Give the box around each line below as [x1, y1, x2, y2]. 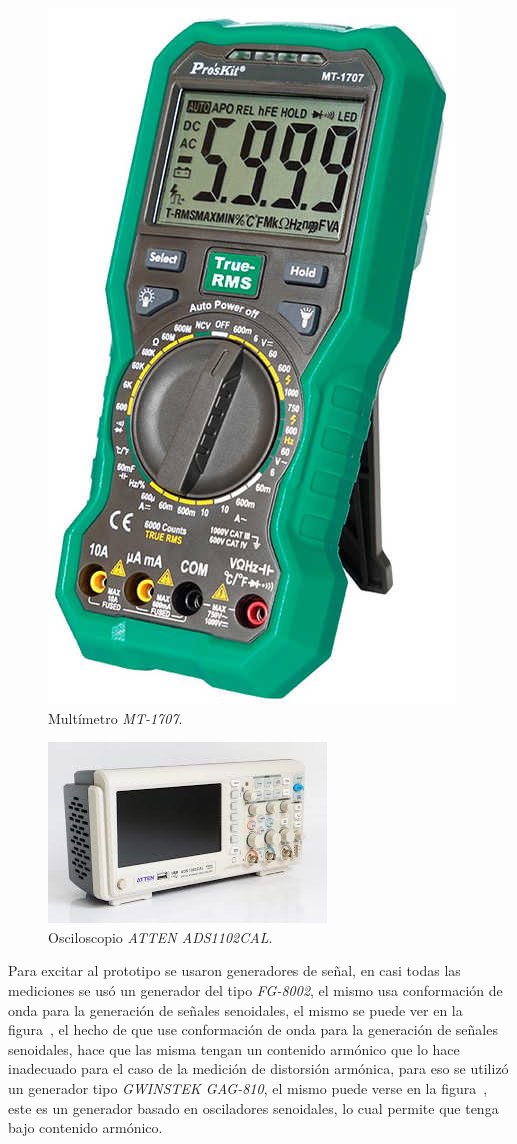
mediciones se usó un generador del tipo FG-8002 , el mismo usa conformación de [8, 979, 503, 1000]
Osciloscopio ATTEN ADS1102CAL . [48, 926, 273, 947]
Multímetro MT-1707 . [48, 707, 183, 728]
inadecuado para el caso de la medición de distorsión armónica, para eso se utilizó [8, 1058, 509, 1079]
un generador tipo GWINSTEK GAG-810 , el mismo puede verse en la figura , [8, 1077, 488, 1098]
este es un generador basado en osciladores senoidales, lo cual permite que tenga [8, 1097, 499, 1118]
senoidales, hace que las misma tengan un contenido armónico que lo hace [8, 1038, 460, 1059]
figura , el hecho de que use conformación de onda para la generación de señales [8, 1019, 498, 1040]
